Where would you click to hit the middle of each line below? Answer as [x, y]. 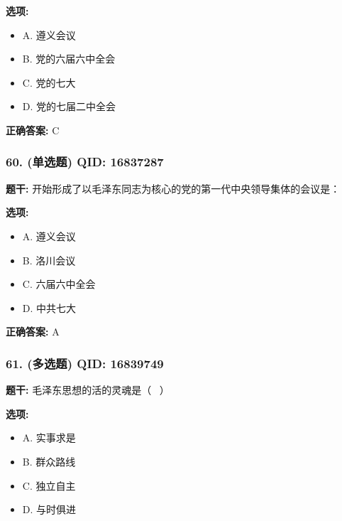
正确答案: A [33, 332]
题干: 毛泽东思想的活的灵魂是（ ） [88, 390]
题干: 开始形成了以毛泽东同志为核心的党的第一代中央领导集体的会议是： [173, 188]
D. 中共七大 [49, 307]
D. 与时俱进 [49, 509]
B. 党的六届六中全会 [69, 59]
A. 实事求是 [49, 437]
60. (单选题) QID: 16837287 [85, 162]
